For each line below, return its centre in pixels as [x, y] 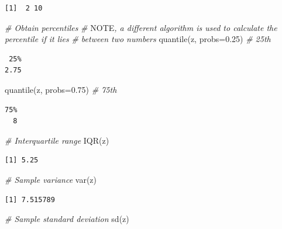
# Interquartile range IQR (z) [57, 140]
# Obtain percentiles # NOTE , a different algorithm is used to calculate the [141, 27]
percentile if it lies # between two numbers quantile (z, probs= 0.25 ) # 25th [138, 39]
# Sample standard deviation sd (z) [67, 219]
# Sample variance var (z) [51, 179]
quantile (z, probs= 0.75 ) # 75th [61, 89]
